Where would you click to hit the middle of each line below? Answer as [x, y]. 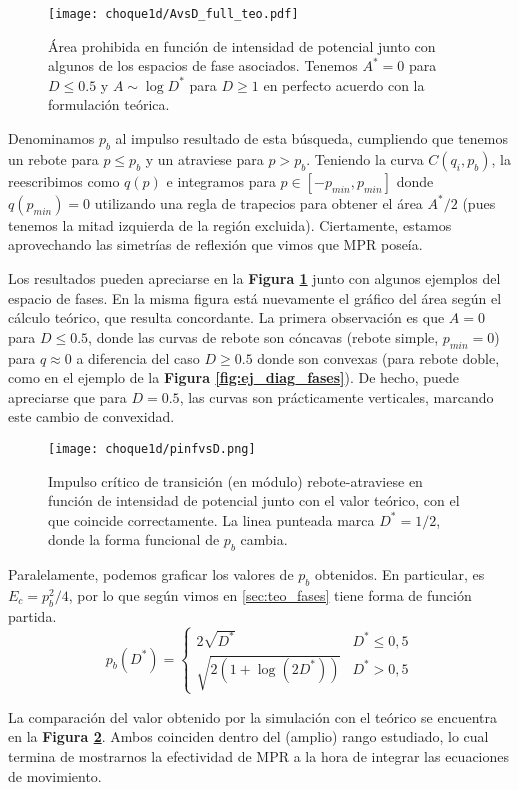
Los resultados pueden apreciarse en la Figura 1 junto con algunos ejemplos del [254, 278]
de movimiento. [55, 775]
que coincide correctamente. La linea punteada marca [211, 519]
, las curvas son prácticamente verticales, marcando [336, 396]
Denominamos [51, 138]
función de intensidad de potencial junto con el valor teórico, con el [254, 500]
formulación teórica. [109, 104]
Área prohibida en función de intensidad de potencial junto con [242, 45]
